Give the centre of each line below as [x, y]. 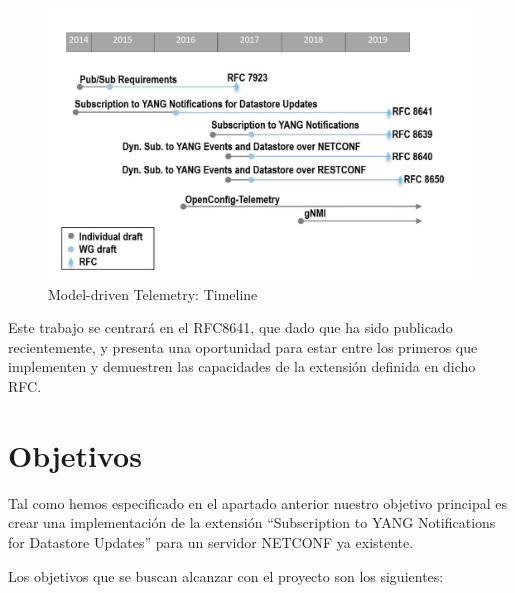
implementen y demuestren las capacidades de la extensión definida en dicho [242, 366]
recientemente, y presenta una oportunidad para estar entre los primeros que [243, 346]
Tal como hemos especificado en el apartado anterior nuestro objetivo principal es [258, 502]
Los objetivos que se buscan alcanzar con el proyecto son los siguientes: [226, 575]
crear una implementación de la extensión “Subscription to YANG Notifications [252, 522]
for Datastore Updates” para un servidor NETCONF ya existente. [211, 541]
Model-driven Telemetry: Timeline [153, 293]
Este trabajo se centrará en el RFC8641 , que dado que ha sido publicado [230, 327]
